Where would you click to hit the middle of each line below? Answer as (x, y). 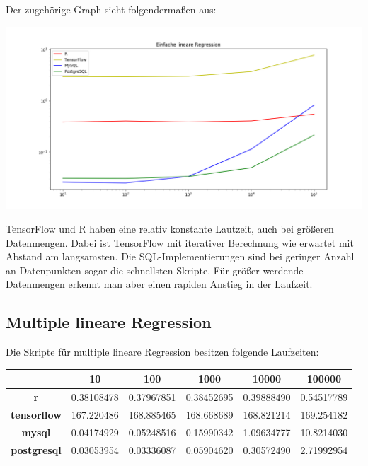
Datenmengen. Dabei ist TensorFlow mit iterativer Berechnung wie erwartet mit (180, 242)
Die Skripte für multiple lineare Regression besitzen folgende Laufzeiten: (162, 352)
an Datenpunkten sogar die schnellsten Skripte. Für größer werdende (155, 270)
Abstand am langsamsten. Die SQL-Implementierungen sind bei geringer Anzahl (180, 256)
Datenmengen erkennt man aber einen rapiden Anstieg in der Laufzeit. (159, 284)
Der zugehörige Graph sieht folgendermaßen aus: (111, 9)
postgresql (36, 449)
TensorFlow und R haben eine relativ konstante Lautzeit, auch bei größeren (170, 229)
